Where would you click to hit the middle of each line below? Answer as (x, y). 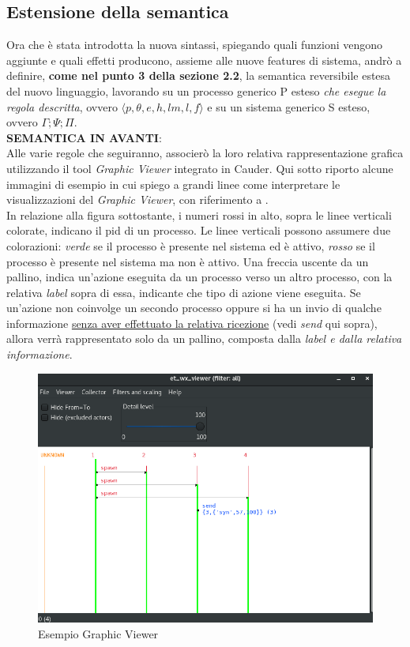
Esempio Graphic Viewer (98, 633)
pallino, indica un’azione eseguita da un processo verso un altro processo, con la (199, 277)
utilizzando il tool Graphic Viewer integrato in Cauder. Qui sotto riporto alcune (200, 168)
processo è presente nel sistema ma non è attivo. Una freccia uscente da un (188, 261)
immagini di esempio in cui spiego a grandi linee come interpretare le (173, 184)
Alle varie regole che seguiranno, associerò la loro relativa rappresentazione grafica (205, 153)
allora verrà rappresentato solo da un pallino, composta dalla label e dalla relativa (204, 339)
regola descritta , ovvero (62, 106)
